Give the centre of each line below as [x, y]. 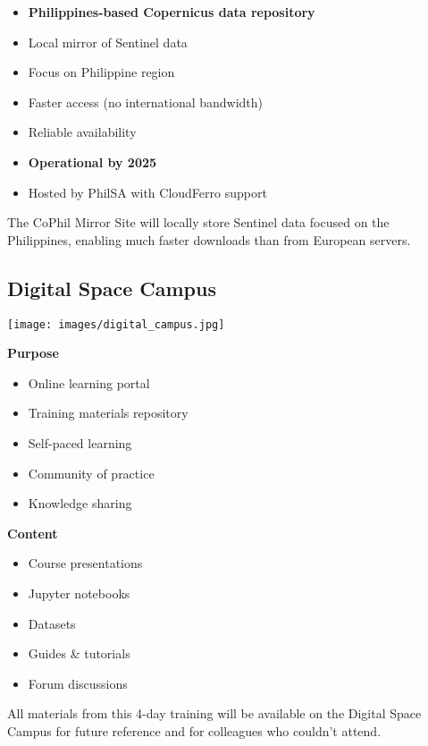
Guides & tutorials [79, 653]
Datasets [52, 623]
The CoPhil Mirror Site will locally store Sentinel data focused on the [198, 222]
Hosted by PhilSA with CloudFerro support [147, 192]
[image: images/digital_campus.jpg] [116, 324]
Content [33, 533]
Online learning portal [89, 382]
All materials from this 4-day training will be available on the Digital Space [214, 713]
